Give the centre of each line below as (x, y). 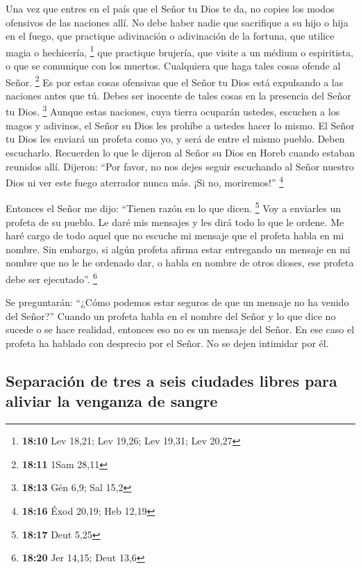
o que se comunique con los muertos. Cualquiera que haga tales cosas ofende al (173, 66)
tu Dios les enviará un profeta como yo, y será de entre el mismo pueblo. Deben (175, 139)
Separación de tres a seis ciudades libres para (171, 380)
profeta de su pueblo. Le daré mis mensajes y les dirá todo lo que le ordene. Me (175, 222)
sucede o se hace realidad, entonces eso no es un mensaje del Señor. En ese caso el (180, 329)
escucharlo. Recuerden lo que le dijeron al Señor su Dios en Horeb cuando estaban (180, 152)
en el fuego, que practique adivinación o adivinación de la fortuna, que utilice (170, 36)
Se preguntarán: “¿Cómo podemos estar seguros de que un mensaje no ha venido (177, 302)
